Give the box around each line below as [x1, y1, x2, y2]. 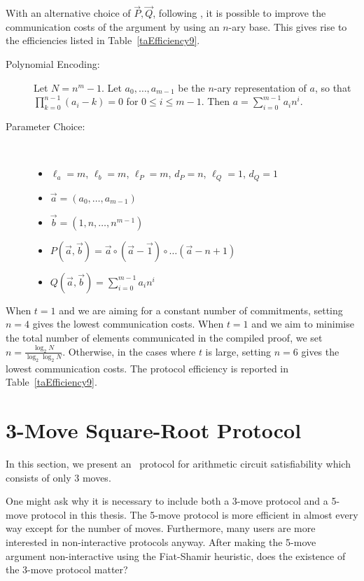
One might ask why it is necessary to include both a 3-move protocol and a [6, 493, 328, 508]
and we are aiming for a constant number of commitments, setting [59, 302, 343, 317]
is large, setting [205, 344, 272, 358]
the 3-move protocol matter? [6, 562, 128, 577]
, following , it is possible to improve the [153, 6, 326, 20]
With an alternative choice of [6, 6, 131, 20]
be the [178, 80, 205, 94]
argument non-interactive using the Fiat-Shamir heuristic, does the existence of [6, 548, 346, 563]
